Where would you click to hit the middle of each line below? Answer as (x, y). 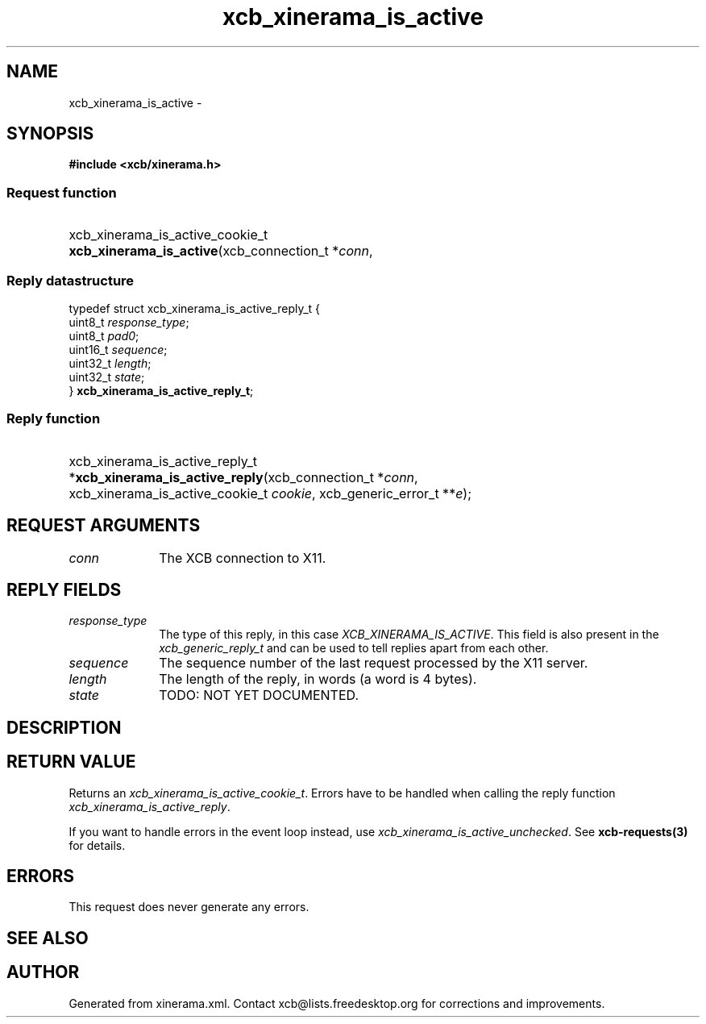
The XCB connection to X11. (243, 558)
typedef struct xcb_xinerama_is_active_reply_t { (195, 308)
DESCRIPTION (64, 727)
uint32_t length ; (110, 363)
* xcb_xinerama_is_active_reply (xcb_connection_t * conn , (243, 477)
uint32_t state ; (107, 377)
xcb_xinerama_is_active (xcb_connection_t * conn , (221, 251)
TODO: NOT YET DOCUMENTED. (259, 695)
